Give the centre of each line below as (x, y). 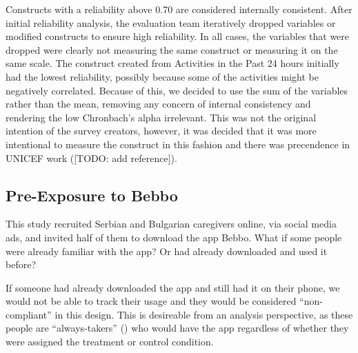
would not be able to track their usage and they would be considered (151, 301)
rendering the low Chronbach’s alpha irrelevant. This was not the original (161, 117)
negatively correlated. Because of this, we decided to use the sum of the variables (177, 90)
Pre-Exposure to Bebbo (92, 195)
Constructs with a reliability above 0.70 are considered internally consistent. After (179, 9)
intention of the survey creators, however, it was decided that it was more (161, 131)
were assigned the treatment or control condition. (110, 342)
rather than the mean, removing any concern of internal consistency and (158, 104)
